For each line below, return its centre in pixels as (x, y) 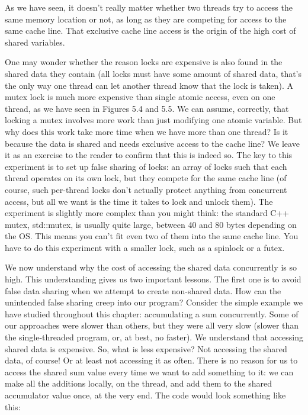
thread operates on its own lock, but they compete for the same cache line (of (146, 178)
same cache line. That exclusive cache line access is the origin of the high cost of (150, 30)
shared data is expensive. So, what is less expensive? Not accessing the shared (146, 348)
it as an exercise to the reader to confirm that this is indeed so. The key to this (149, 155)
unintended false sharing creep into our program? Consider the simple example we (154, 302)
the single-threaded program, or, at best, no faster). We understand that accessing (154, 337)
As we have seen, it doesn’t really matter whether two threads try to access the (149, 7)
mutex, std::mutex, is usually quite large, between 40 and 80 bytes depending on (151, 224)
